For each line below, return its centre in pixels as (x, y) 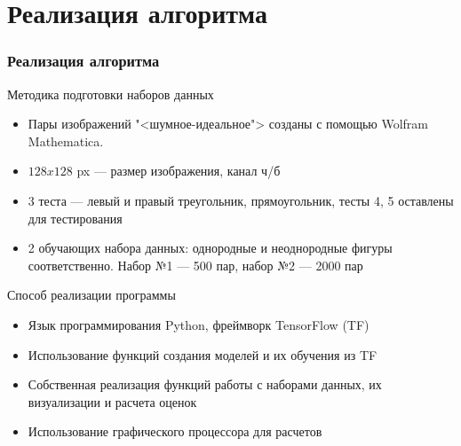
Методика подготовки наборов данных (111, 94)
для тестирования (75, 218)
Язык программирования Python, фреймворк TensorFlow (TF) (199, 324)
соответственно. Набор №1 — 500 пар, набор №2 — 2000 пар (195, 265)
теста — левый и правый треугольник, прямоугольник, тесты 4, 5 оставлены (246, 200)
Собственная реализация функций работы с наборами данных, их (205, 384)
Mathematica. (66, 141)
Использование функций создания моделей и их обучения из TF (203, 354)
